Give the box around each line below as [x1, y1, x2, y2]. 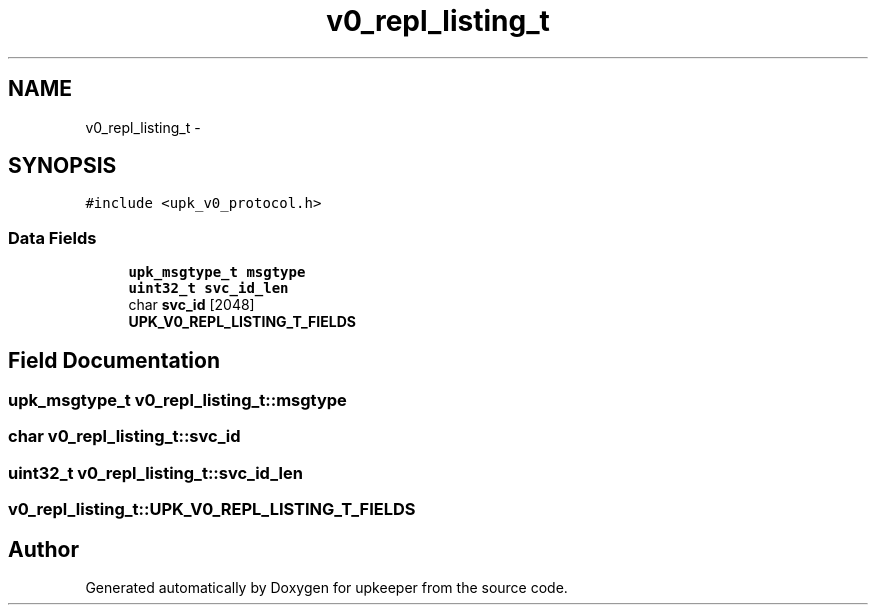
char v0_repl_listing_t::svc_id [8, 426, 241, 447]
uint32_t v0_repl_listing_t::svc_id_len [8, 462, 303, 483]
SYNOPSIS [8, 153, 117, 179]
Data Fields [8, 227, 97, 248]
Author [8, 536, 79, 562]
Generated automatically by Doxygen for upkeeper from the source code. [85, 579, 568, 596]
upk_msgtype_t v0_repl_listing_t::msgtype [8, 390, 347, 411]
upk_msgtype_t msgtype [128, 264, 306, 281]
